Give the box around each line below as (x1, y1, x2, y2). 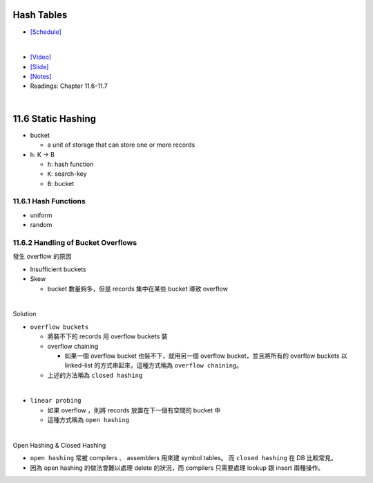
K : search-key (47, 170, 87, 178)
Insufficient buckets (30, 265, 86, 273)
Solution (12, 310, 37, 318)
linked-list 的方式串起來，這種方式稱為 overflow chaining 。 (64, 361, 243, 370)
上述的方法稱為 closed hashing (47, 371, 143, 379)
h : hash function (47, 160, 94, 168)
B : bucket (47, 179, 75, 188)
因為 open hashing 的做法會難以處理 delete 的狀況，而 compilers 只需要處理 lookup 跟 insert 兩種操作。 (30, 464, 325, 472)
